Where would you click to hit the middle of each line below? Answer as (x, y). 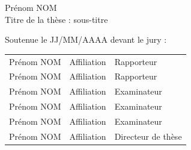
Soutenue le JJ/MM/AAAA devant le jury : (86, 39)
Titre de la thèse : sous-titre (56, 19)
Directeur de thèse (148, 136)
